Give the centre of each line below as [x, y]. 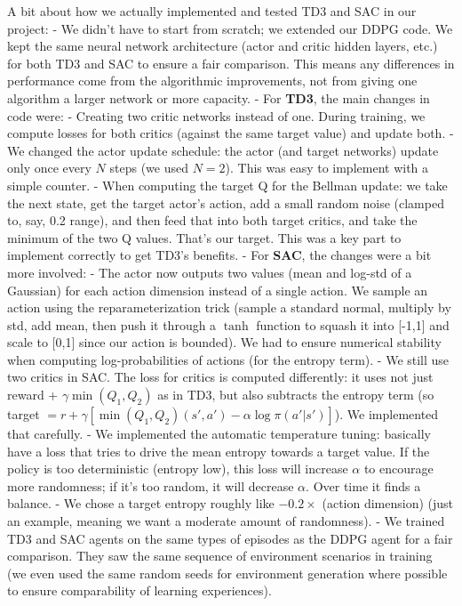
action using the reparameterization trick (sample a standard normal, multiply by [229, 307]
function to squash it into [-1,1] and [353, 324]
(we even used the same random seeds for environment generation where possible [227, 573]
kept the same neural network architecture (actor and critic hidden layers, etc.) [223, 46]
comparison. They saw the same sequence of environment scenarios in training [220, 556]
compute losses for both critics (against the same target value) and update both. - [231, 133]
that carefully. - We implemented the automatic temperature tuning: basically [219, 434]
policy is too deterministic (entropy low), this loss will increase [178, 469]
